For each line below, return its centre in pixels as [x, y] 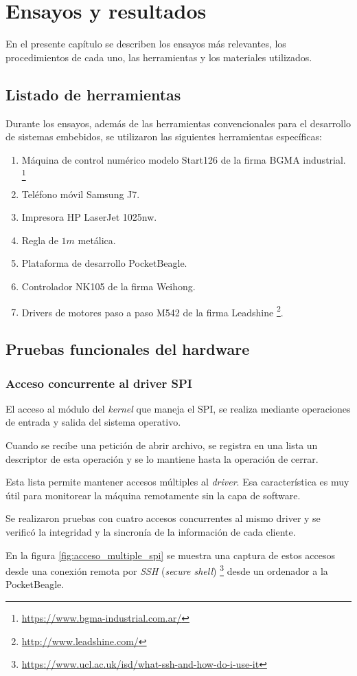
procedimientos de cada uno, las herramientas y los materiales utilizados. [159, 57]
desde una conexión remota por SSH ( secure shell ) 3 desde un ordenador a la [167, 570]
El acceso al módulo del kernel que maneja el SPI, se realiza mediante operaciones [178, 408]
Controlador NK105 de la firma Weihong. [108, 286]
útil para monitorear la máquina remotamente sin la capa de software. [153, 495]
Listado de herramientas [93, 94]
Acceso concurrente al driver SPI [99, 383]
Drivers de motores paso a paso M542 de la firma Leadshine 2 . [152, 311]
